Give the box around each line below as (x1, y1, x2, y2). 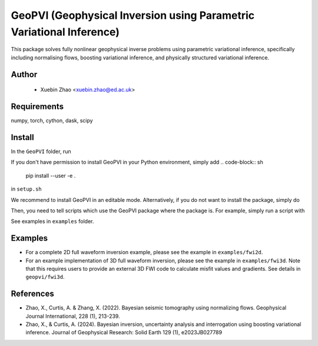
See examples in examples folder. (11, 218, 94, 225)
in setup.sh (11, 185, 42, 192)
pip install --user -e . (25, 172, 76, 179)
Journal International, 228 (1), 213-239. (25, 312, 120, 320)
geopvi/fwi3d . (25, 274, 65, 281)
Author (11, 69, 38, 79)
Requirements (11, 101, 64, 111)
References (11, 289, 54, 299)
